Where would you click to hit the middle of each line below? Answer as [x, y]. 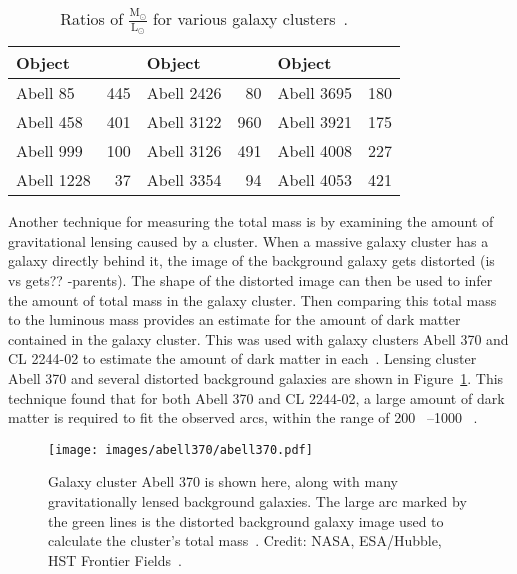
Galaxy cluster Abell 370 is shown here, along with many [223, 481]
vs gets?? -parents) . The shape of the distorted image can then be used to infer [250, 280]
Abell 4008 [315, 151]
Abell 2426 [184, 93]
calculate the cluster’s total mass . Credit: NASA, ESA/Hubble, [245, 540]
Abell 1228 [53, 180]
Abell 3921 [315, 122]
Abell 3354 [184, 180]
